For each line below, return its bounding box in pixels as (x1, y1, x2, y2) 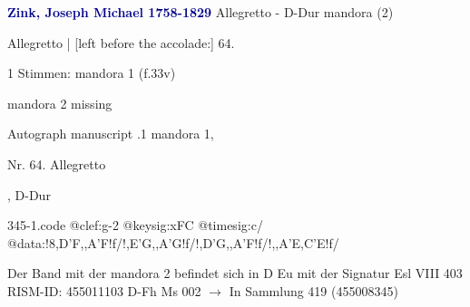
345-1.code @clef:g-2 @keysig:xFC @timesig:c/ (7, 216, 263, 235)
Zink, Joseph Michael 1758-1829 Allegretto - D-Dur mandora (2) (7, 3, 394, 21)
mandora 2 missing (7, 93, 113, 112)
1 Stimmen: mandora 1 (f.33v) (7, 63, 176, 82)
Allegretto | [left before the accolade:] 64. (7, 33, 235, 52)
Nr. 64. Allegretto (7, 154, 106, 173)
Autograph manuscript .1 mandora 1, (7, 124, 214, 143)
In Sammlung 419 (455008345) (229, 281, 398, 300)
